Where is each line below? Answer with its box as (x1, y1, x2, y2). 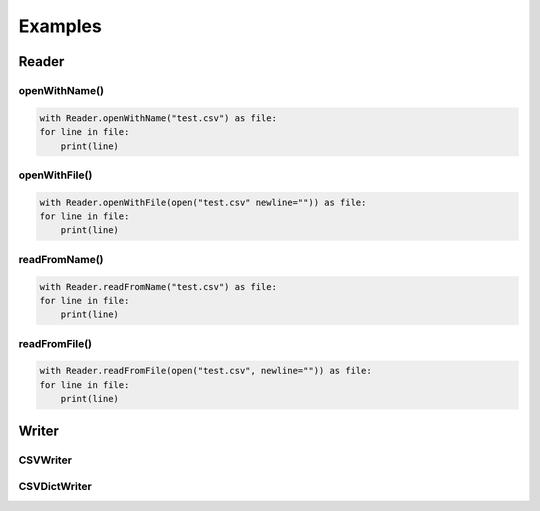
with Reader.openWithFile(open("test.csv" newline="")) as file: (39, 196, 367, 208)
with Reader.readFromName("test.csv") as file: (39, 281, 277, 292)
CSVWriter (18, 453, 72, 467)
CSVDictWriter (18, 480, 92, 494)
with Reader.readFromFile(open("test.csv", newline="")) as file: (39, 365, 372, 377)
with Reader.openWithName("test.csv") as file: (39, 112, 277, 124)
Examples (18, 15, 102, 37)
